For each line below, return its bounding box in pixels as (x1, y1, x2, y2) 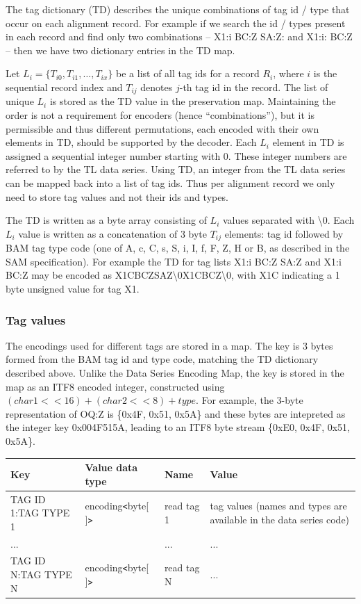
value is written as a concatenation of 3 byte (18, 226, 207, 240)
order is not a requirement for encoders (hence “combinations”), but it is (6, 108, 315, 122)
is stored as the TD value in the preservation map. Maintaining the (49, 94, 336, 108)
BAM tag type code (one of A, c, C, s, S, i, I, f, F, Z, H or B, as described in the (6, 240, 350, 255)
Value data (85, 460, 138, 475)
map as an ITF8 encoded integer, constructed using (6, 379, 225, 393)
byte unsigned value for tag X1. (6, 281, 140, 295)
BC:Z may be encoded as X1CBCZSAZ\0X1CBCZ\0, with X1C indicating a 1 (6, 268, 340, 282)
